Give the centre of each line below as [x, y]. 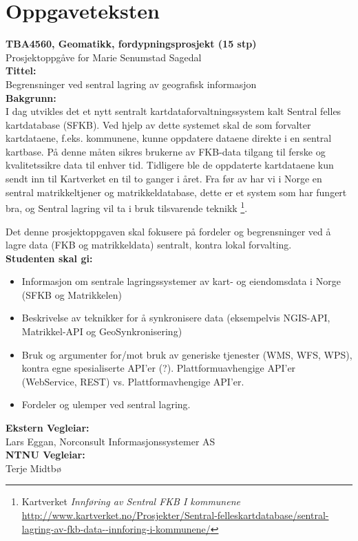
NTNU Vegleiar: [45, 455]
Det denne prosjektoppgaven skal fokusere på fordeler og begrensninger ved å [168, 231]
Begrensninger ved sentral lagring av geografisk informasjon [131, 84]
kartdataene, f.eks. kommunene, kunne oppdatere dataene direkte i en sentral [169, 138]
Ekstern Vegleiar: [48, 428]
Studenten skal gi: [49, 258]
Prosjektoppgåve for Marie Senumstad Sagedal [104, 57]
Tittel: [21, 71]
